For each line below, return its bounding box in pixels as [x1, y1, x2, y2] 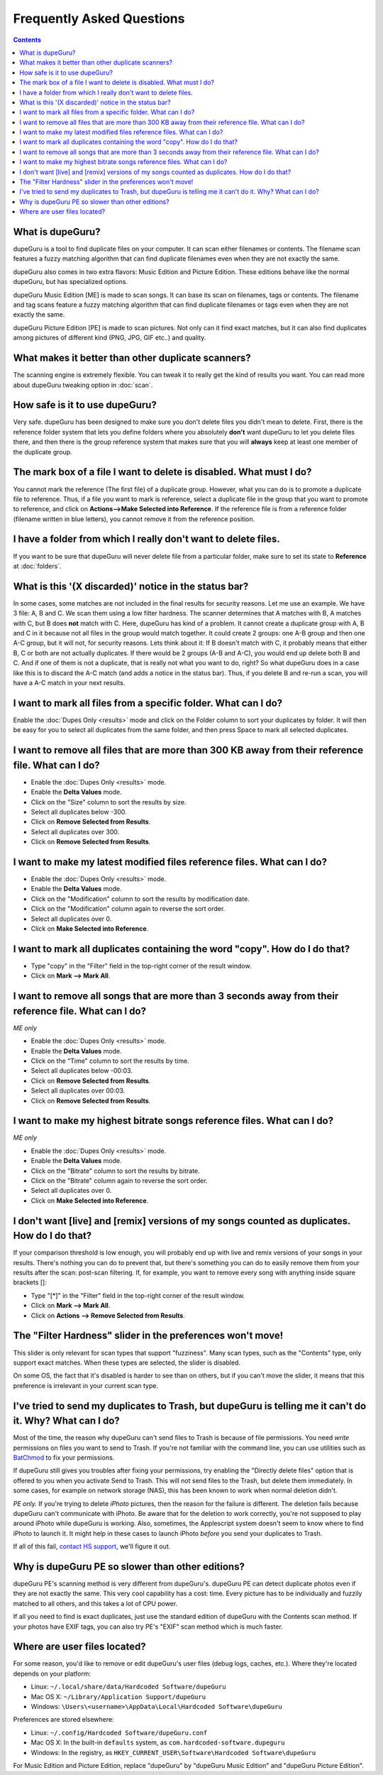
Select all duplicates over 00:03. [30, 1086, 126, 1095]
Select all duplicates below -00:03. [30, 1066, 133, 1075]
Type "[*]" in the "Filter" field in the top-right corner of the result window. [30, 1291, 245, 1299]
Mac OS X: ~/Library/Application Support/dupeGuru [30, 1692, 206, 1700]
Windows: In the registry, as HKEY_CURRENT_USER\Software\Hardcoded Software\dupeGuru [30, 1748, 316, 1757]
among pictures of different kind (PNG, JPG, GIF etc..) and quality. [13, 334, 206, 342]
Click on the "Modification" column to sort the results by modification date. [30, 895, 250, 903]
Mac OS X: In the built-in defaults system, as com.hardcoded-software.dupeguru [30, 1738, 285, 1747]
